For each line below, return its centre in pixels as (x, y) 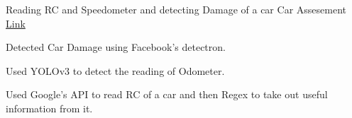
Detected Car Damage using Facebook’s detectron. (116, 47)
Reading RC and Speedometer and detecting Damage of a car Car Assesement (176, 9)
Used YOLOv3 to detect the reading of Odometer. (115, 70)
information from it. (49, 108)
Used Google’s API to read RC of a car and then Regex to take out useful (167, 94)
